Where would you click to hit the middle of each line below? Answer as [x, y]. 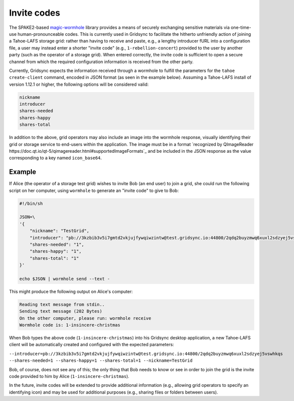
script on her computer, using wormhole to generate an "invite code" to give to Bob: [94, 190]
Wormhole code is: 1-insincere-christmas [70, 325]
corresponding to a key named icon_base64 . [55, 158]
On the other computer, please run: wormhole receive [85, 318]
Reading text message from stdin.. [62, 304]
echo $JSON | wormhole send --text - [65, 279]
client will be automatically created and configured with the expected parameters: [91, 345]
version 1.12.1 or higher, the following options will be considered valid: [79, 84]
